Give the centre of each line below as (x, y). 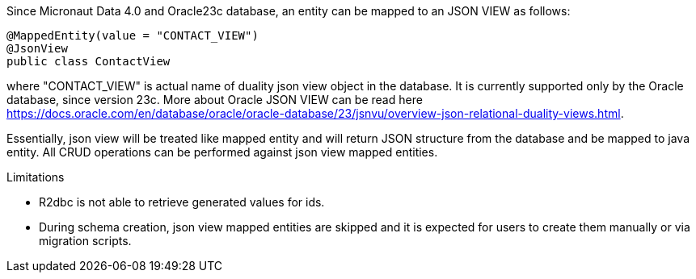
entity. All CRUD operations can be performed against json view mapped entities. (222, 152)
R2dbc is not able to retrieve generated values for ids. (182, 202)
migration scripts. (85, 241)
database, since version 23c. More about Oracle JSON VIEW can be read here (215, 100)
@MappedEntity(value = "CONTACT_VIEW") (133, 35)
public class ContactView (89, 61)
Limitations (36, 177)
